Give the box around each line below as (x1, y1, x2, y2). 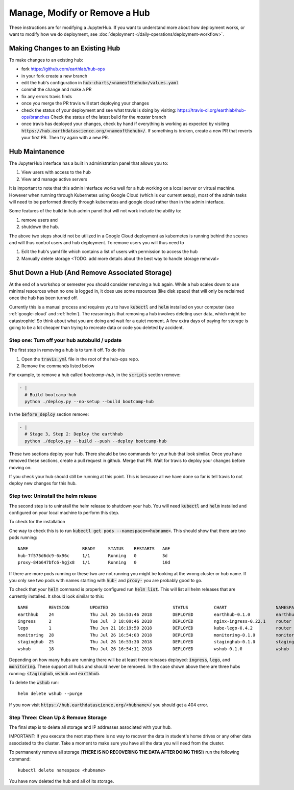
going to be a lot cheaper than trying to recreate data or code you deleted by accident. (9, 324, 184, 331)
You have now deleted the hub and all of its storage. (9, 778, 114, 784)
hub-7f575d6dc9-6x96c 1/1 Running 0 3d (18, 553, 168, 559)
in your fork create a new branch (21, 73, 88, 78)
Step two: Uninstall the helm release (9, 493, 97, 500)
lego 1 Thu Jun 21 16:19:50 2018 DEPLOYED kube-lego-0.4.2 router (18, 625, 292, 631)
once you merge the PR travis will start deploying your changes (21, 101, 149, 106)
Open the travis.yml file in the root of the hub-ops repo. (21, 356, 140, 362)
